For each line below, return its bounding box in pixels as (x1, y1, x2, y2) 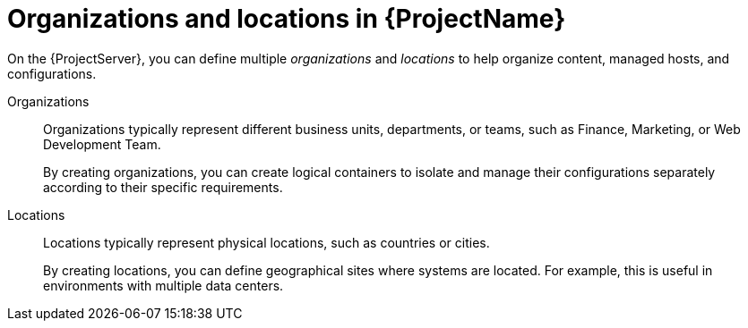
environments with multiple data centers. (43, 277, 284, 293)
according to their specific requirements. (43, 179, 283, 195)
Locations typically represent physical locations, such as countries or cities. (43, 234, 490, 250)
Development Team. (43, 136, 161, 152)
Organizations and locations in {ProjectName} (7, 4, 566, 34)
